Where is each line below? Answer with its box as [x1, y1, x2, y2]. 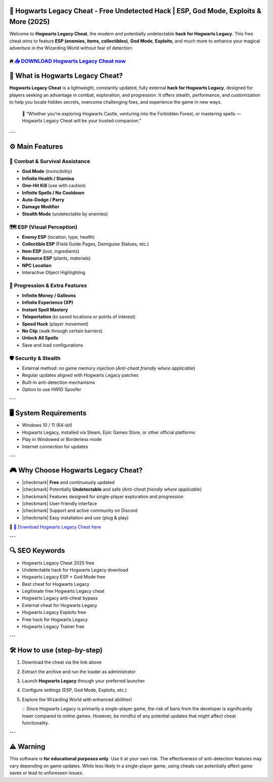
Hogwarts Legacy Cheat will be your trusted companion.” [22, 117, 142, 123]
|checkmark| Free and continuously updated [22, 479, 115, 485]
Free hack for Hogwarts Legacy [22, 616, 88, 622]
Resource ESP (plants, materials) [22, 255, 91, 262]
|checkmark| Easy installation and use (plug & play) [22, 514, 129, 520]
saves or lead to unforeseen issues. [9, 770, 83, 776]
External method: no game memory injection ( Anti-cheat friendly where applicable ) [22, 365, 196, 371]
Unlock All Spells [22, 335, 59, 341]
